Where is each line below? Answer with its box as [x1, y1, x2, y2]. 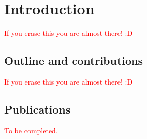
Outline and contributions [4, 52, 143, 68]
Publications [4, 101, 71, 117]
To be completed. [4, 125, 58, 135]
